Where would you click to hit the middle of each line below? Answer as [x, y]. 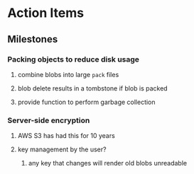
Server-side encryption [49, 120]
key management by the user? [62, 149]
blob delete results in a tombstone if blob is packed [93, 88]
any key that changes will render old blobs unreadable [107, 163]
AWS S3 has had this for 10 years [66, 136]
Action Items [45, 13]
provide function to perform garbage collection [86, 102]
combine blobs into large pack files [68, 74]
